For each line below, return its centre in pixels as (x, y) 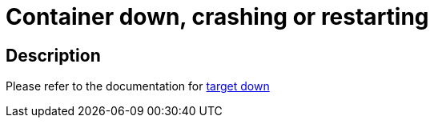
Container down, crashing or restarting (217, 17)
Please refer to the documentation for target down (138, 86)
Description (53, 55)
